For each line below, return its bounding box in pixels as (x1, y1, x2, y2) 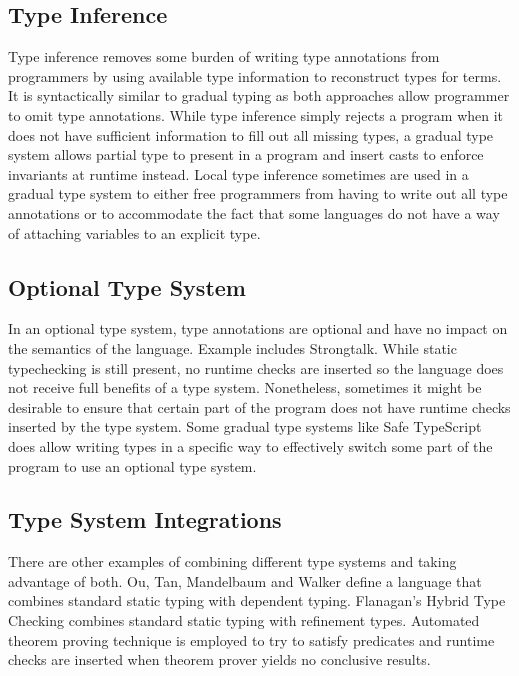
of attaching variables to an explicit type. (8, 222, 261, 243)
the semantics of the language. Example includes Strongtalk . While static (8, 337, 457, 358)
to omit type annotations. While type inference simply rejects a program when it (8, 104, 504, 125)
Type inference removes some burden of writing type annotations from (8, 46, 440, 67)
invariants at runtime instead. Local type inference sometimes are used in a (8, 163, 469, 184)
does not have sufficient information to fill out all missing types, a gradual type (8, 124, 494, 145)
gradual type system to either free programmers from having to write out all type (8, 183, 508, 204)
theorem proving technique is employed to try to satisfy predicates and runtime (8, 629, 495, 650)
